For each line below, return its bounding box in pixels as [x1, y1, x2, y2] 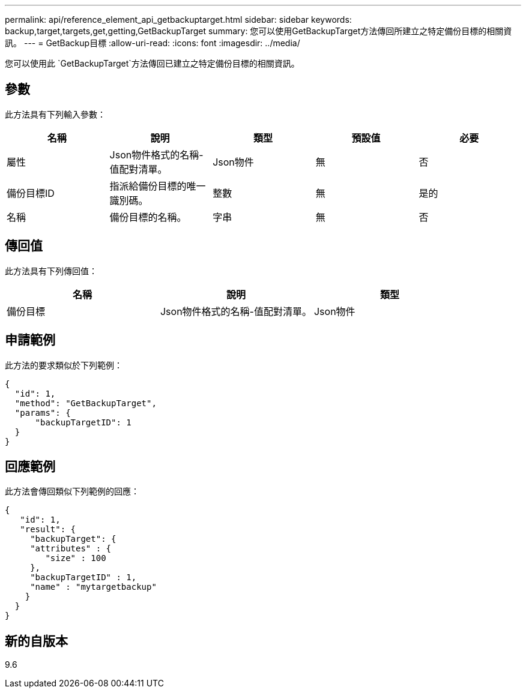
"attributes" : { [30, 544, 112, 554]
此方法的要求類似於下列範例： [5, 359, 122, 370]
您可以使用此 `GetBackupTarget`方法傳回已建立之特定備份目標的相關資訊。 [5, 58, 300, 68]
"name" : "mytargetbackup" [30, 582, 157, 592]
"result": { [20, 524, 76, 535]
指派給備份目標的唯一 [109, 179, 206, 192]
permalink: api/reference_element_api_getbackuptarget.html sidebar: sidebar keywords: [5, 14, 352, 25]
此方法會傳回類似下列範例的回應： [5, 486, 139, 497]
